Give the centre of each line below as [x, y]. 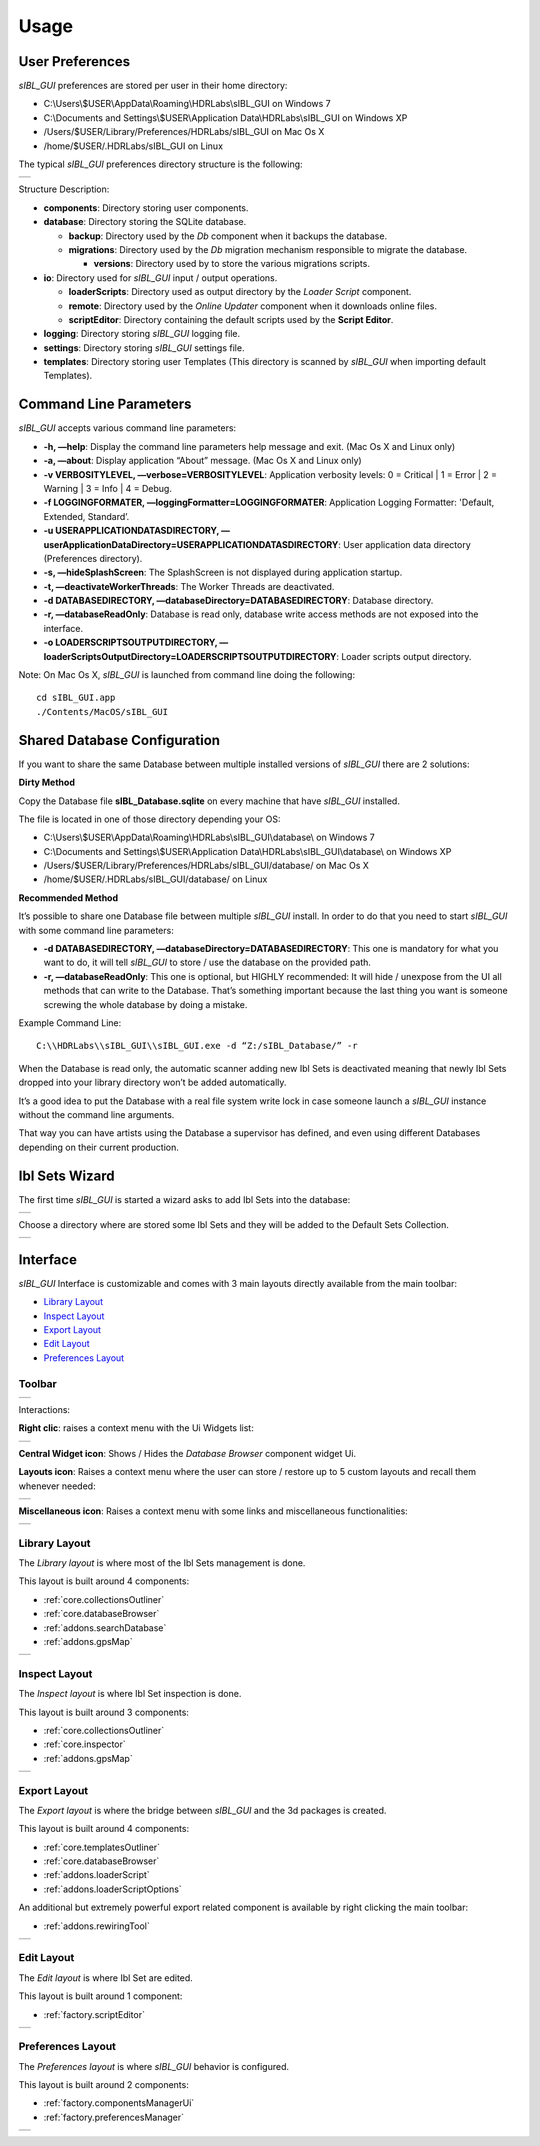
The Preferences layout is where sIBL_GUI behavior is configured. [154, 2066]
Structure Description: [64, 189]
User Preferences [74, 61]
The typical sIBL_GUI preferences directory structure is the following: [161, 164]
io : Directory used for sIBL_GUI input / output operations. [160, 277]
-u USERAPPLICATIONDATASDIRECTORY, [131, 531]
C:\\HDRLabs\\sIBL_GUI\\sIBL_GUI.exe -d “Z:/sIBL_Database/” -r [197, 1046]
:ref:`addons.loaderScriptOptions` [112, 1889]
